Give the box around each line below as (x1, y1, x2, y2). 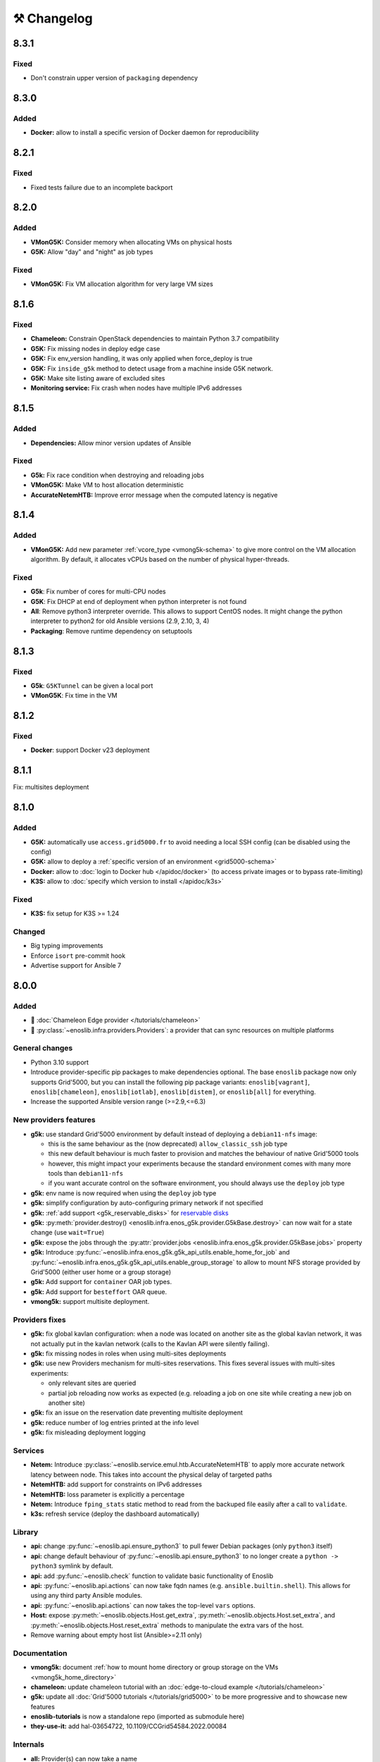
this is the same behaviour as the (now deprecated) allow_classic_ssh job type (48, 1139, 288, 1148)
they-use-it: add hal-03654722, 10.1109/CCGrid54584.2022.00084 (30, 1722, 227, 1730)
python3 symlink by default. (30, 1562, 114, 1570)
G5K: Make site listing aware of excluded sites (30, 374, 165, 383)
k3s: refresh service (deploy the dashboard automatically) (30, 1510, 200, 1518)
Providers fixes (13, 1314, 66, 1324)
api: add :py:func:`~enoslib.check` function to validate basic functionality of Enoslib (30, 1572, 274, 1580)
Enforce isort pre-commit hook (30, 951, 126, 960)
